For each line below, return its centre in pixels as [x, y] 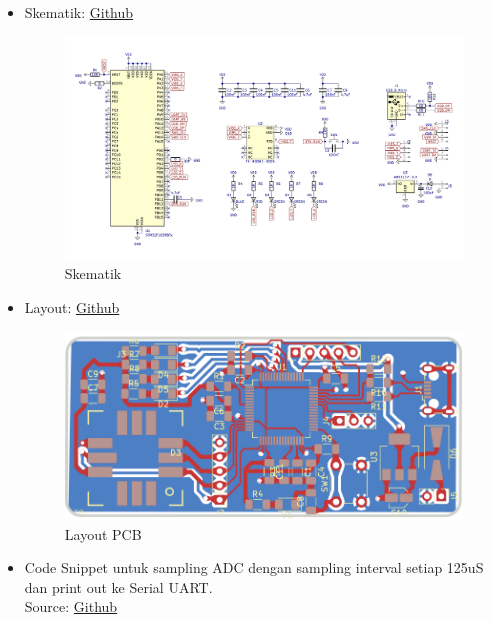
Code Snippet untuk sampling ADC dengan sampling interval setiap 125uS [254, 567]
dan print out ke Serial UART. [118, 586]
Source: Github [71, 606]
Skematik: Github [79, 12]
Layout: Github [72, 306]
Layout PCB [103, 533]
